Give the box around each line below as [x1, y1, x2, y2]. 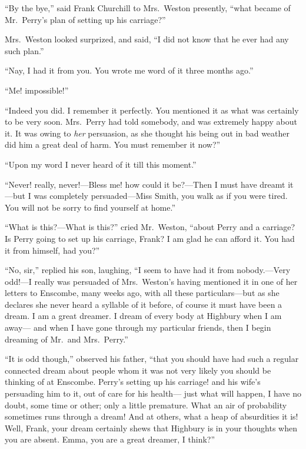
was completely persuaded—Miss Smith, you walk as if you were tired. [34, 189, 288, 202]
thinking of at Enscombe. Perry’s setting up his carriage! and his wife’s [5, 375, 261, 388]
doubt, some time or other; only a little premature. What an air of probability [5, 398, 287, 411]
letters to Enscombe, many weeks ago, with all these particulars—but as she [5, 287, 280, 299]
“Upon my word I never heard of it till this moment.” [5, 158, 197, 170]
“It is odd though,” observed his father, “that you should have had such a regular [5, 352, 299, 365]
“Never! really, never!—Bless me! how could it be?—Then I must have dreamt [5, 178, 285, 190]
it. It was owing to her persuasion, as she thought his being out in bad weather [5, 127, 290, 139]
